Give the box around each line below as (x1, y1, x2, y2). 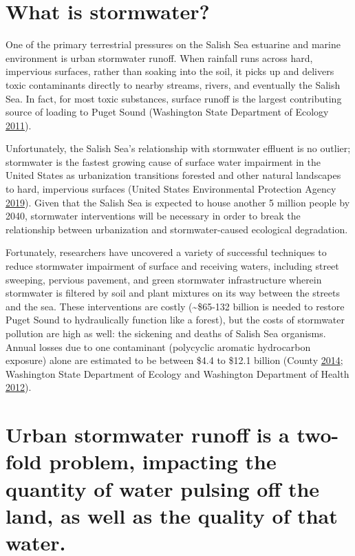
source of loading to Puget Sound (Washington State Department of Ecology (6, 105, 329, 119)
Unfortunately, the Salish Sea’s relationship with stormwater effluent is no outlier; (6, 141, 351, 156)
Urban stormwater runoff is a (6, 420, 290, 449)
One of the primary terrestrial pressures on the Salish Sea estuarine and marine (6, 37, 341, 52)
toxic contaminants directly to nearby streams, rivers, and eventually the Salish (6, 77, 341, 92)
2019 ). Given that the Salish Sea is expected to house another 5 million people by (6, 195, 350, 209)
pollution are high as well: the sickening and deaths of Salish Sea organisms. (6, 326, 326, 340)
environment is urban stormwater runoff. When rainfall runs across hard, (6, 50, 313, 65)
